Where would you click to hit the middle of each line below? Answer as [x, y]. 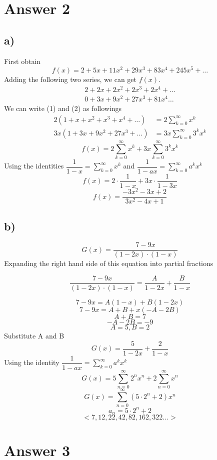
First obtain [22, 61]
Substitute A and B [34, 336]
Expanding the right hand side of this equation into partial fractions [109, 263]
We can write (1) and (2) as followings [63, 108]
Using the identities [34, 166]
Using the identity [32, 362]
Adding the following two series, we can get [70, 79]
